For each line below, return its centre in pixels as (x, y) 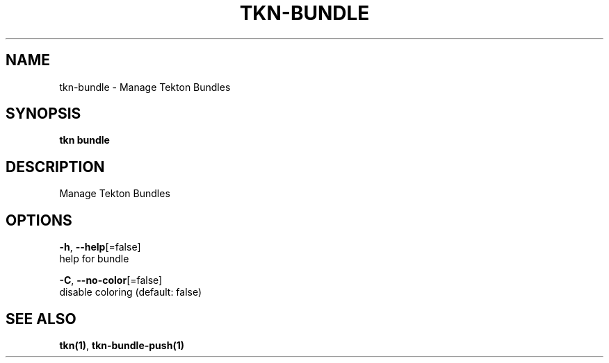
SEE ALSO (41, 319)
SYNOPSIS (43, 114)
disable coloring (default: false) (131, 292)
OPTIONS (39, 220)
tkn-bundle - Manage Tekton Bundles (145, 87)
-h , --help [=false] (100, 247)
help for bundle (94, 259)
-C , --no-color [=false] (111, 280)
